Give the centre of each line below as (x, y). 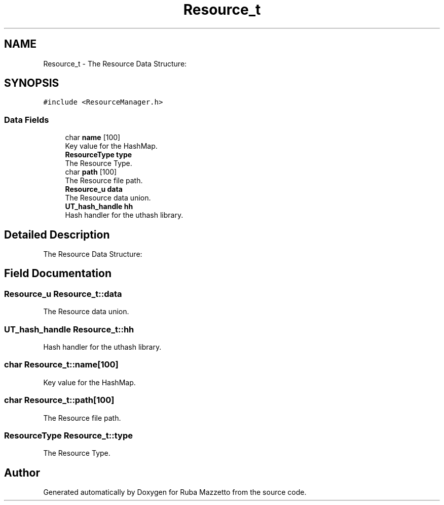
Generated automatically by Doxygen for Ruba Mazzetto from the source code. (175, 492)
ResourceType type (99, 155)
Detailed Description (57, 234)
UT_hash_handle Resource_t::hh (69, 329)
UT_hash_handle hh (99, 207)
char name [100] (93, 138)
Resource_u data (94, 189)
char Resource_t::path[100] (59, 400)
